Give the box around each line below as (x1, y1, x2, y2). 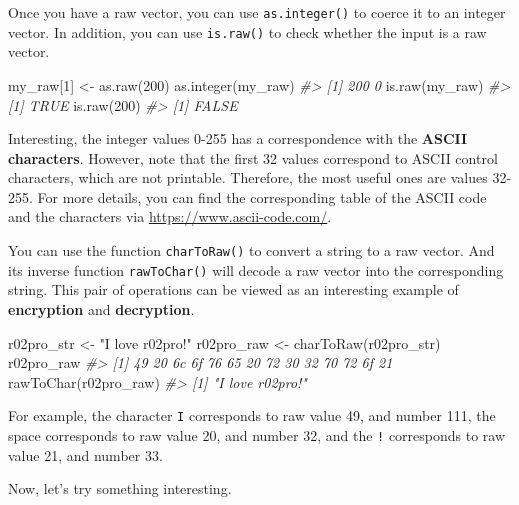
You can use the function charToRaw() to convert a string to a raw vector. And (8, 240, 495, 261)
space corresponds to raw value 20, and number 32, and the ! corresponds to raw (8, 425, 506, 445)
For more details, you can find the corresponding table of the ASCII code (37, 186, 487, 207)
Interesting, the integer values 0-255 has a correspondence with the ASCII (8, 128, 468, 149)
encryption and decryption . (8, 298, 195, 319)
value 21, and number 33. (8, 444, 163, 465)
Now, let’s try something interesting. (8, 478, 232, 499)
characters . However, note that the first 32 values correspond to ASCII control (8, 147, 498, 168)
